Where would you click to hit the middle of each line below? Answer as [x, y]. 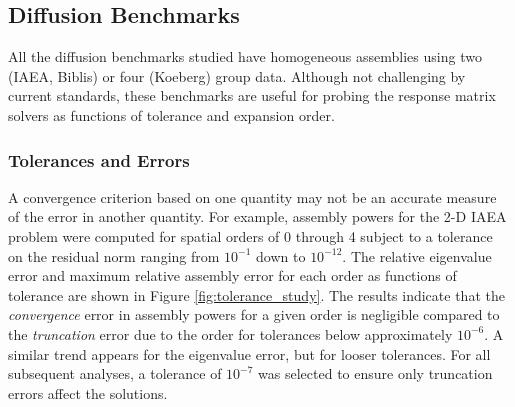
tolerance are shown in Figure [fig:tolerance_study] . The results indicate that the [256, 294]
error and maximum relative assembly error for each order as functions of [232, 275]
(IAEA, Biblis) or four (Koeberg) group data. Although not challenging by [237, 75]
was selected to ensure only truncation [375, 373]
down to [281, 255]
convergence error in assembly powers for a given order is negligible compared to [254, 314]
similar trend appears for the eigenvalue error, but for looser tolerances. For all [249, 353]
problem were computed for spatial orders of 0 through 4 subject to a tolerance [250, 235]
